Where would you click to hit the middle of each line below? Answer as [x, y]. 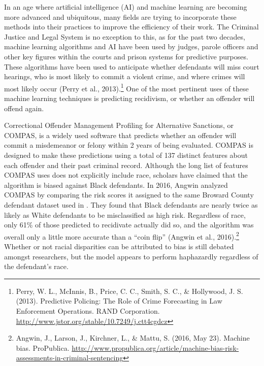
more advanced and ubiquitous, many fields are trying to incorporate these [120, 16]
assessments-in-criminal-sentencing [70, 358]
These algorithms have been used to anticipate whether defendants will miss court [132, 66]
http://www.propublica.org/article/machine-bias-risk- [155, 347]
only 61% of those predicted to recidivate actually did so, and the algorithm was [129, 225]
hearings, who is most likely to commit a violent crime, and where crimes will [125, 76]
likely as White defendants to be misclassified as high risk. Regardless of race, [125, 214]
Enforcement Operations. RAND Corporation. [88, 310]
